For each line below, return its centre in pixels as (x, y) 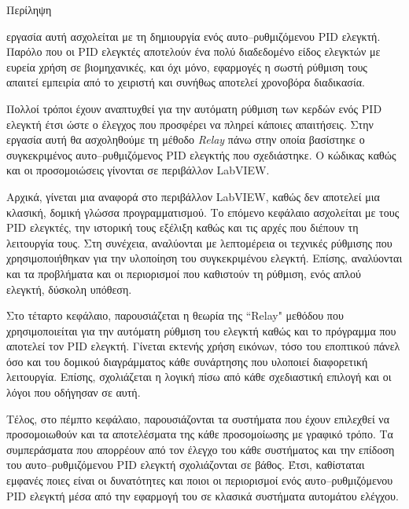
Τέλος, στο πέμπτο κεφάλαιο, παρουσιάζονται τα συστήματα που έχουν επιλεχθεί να (198, 418)
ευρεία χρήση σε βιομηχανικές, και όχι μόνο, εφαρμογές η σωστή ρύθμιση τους (187, 66)
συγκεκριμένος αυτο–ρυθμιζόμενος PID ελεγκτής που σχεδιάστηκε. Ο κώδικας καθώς (201, 154)
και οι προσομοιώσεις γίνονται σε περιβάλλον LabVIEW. (138, 170)
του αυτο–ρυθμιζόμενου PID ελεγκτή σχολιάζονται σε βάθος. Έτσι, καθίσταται (186, 465)
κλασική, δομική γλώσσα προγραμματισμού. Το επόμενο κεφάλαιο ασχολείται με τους (203, 212)
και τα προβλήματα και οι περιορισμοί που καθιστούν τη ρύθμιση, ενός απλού (184, 273)
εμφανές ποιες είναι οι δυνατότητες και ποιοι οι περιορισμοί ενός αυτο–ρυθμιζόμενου (200, 480)
